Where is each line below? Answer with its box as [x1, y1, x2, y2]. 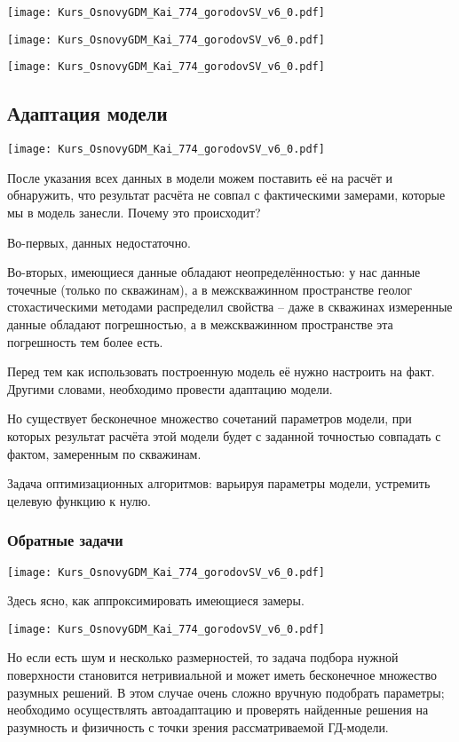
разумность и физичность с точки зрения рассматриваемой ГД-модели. [7, 717, 389, 736]
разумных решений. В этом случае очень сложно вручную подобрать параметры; [7, 683, 445, 701]
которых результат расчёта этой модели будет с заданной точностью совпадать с [7, 426, 441, 445]
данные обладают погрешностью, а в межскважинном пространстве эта [7, 314, 393, 333]
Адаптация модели [7, 99, 168, 127]
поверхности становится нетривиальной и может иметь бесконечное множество [7, 666, 437, 684]
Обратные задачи [7, 529, 123, 551]
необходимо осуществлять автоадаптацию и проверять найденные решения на [7, 700, 429, 719]
